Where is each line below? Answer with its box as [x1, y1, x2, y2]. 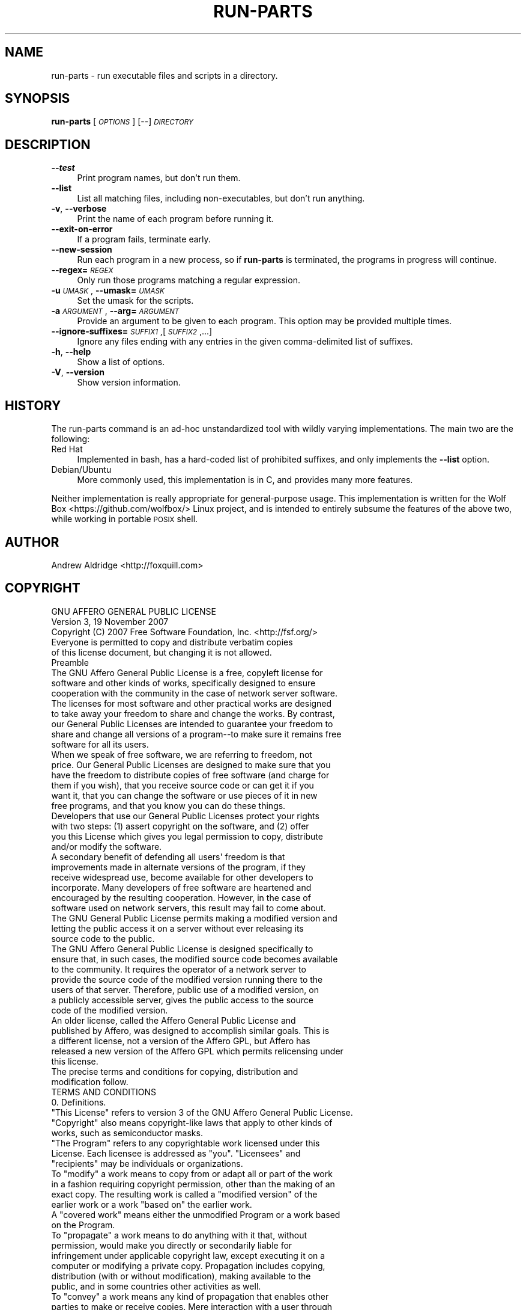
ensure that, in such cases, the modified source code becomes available [51, 953, 338, 964]
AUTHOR [5, 534, 59, 550]
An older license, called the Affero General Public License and [51, 1015, 296, 1026]
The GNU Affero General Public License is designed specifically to [51, 943, 313, 954]
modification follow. [51, 1076, 128, 1087]
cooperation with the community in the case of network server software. [51, 687, 338, 698]
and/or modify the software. [51, 841, 162, 852]
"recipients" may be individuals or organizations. [51, 1158, 243, 1169]
